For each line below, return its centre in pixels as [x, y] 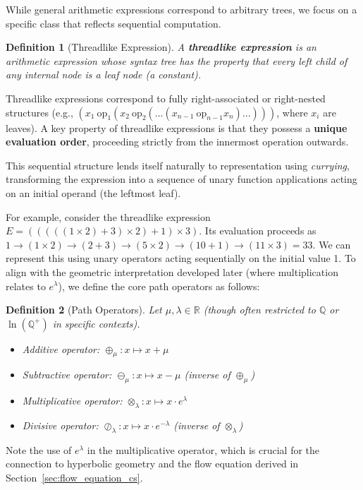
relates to [26, 286]
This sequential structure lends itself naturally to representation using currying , [178, 165]
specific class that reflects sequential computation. [113, 23]
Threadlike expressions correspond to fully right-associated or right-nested [166, 98]
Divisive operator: [60, 425]
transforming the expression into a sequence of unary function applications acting [181, 179]
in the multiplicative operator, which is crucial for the [203, 449]
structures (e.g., [39, 112]
